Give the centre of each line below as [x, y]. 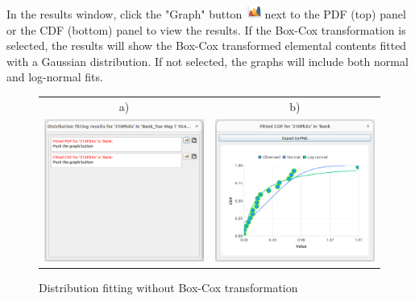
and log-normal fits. [55, 77]
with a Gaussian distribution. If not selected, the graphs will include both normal [207, 61]
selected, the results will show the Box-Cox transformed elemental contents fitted [207, 45]
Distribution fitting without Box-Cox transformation [168, 288]
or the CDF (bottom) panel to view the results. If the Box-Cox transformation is [206, 29]
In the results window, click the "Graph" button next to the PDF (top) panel [206, 14]
